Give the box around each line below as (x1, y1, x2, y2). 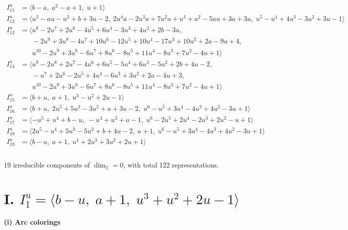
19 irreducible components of (4, 160, 90, 170)
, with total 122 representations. (123, 160, 219, 170)
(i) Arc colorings (4, 217, 60, 227)
